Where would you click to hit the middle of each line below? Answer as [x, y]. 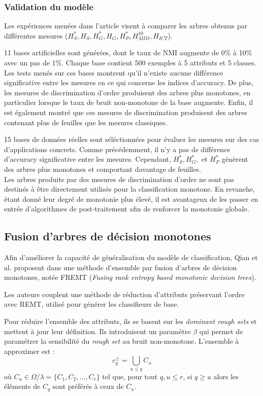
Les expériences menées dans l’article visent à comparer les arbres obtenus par [126, 26]
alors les [226, 376]
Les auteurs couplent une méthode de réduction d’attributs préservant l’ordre [124, 294]
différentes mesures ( [36, 35]
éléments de [22, 386]
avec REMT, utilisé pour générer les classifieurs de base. [92, 304]
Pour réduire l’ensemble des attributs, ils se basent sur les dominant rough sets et [130, 321]
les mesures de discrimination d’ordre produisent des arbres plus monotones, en [127, 92]
